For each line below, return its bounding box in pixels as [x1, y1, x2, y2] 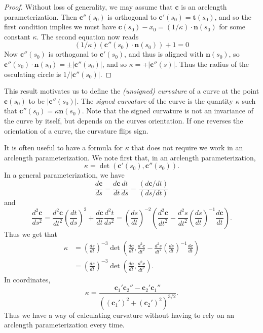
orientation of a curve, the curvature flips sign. [4, 125, 148, 136]
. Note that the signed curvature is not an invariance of [82, 105, 254, 116]
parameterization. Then [4, 11, 77, 22]
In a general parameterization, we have [4, 170, 125, 180]
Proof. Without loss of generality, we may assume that [4, 2, 173, 12]
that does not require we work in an [131, 142, 243, 153]
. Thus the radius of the [175, 58, 249, 69]
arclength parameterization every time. [4, 319, 125, 330]
